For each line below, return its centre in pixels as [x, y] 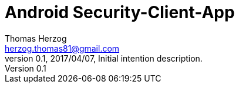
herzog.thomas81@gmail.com [62, 48]
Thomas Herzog [36, 38]
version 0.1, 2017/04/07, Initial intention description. [104, 58]
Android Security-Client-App [120, 12]
